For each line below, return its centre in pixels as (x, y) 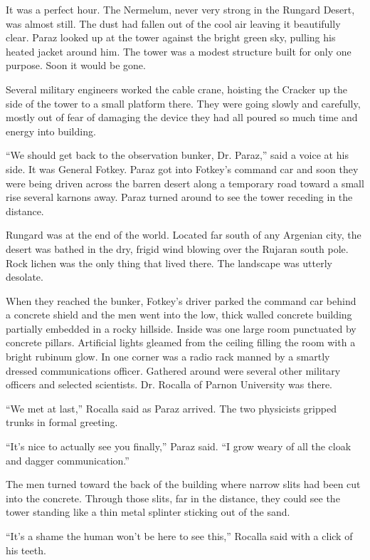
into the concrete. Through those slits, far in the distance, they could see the (173, 498)
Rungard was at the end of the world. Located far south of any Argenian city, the (184, 235)
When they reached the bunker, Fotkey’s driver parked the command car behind (181, 300)
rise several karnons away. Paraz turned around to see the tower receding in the (179, 197)
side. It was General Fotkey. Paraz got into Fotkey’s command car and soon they (182, 168)
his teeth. (26, 550)
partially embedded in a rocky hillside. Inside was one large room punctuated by (181, 328)
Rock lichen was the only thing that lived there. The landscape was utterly (169, 263)
